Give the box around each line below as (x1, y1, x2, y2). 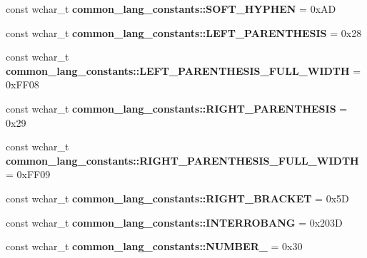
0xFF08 (6, 77, 39, 92)
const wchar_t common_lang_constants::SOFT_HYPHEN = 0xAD (6, 1, 336, 16)
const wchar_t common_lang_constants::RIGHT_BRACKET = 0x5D (6, 190, 349, 205)
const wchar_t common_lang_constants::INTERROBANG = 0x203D (6, 215, 343, 229)
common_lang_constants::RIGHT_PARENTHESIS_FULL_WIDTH (6, 153, 359, 167)
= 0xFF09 (6, 167, 51, 182)
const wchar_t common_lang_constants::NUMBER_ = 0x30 (6, 239, 303, 254)
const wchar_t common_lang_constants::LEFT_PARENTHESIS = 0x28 (6, 25, 362, 40)
